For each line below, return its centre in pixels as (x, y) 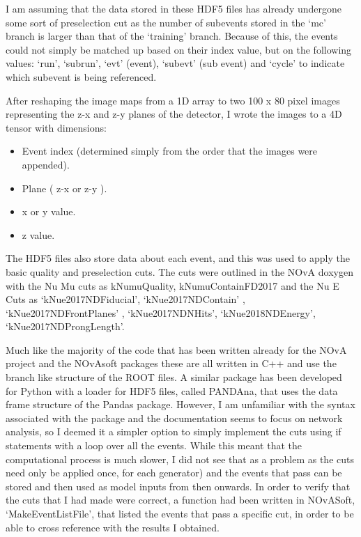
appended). (46, 164)
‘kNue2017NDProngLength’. (65, 326)
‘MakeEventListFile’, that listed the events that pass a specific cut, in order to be (180, 513)
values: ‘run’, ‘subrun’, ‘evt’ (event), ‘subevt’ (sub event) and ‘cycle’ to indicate (175, 63)
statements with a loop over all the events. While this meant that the (154, 445)
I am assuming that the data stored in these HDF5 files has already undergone (174, 8)
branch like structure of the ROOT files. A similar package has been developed (174, 377)
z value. (38, 234)
